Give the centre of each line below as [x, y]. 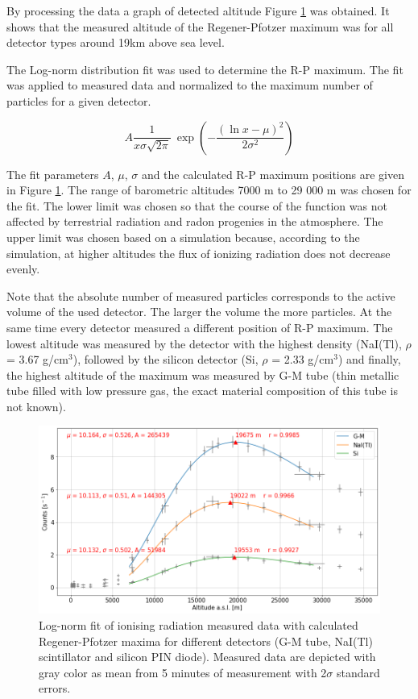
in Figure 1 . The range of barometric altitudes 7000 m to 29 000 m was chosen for [209, 190]
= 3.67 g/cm [37, 359]
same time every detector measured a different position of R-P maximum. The [200, 327]
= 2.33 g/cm [303, 359]
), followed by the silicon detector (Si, [166, 359]
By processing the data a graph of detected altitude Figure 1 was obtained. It [198, 10]
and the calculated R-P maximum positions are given [273, 174]
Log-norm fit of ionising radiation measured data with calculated [199, 624]
